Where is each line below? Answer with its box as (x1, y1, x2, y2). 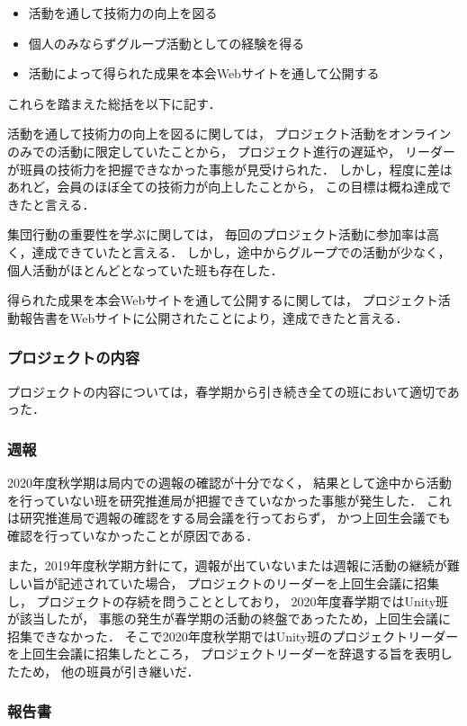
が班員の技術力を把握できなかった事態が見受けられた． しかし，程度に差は (7, 159, 453, 178)
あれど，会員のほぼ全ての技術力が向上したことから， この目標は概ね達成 (7, 177, 439, 196)
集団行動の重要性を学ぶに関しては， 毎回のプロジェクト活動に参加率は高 (7, 225, 439, 244)
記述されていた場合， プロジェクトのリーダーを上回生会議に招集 (57, 573, 440, 592)
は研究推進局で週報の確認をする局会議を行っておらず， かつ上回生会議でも (7, 508, 451, 527)
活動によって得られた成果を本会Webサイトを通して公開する (28, 64, 380, 83)
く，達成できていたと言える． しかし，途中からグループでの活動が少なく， (7, 242, 451, 261)
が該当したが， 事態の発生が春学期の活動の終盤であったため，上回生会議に (7, 609, 451, 628)
